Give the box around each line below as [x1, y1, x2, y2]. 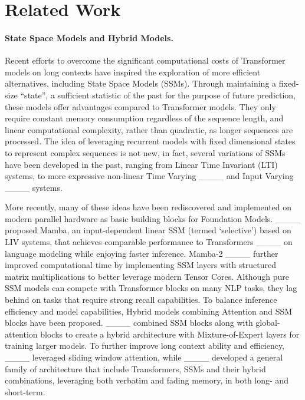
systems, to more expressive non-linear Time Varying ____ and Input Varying [5, 170, 294, 182]
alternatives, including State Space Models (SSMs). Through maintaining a [5, 77, 277, 90]
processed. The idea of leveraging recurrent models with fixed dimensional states [5, 135, 296, 147]
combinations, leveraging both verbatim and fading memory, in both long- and [5, 374, 288, 386]
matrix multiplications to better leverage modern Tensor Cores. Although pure [5, 270, 289, 282]
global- [255, 316, 280, 329]
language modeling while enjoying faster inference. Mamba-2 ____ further [5, 247, 278, 259]
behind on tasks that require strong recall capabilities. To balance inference [5, 293, 277, 306]
